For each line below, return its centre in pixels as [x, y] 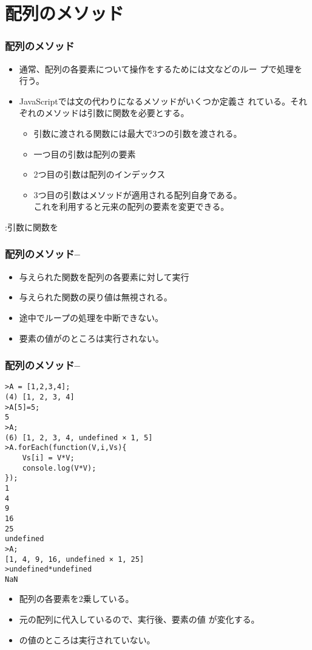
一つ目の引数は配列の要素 [85, 154]
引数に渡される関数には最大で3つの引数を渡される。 [138, 133]
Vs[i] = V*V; [48, 458]
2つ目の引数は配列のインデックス [100, 174]
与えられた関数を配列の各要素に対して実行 [104, 276]
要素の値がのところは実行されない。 [91, 338]
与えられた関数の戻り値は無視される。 [96, 297]
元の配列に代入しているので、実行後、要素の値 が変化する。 [139, 619]
